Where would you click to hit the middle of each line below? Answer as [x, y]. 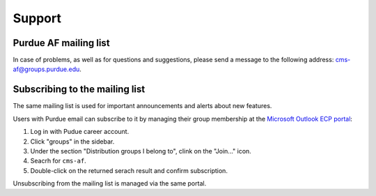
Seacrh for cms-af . [58, 161]
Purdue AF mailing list [62, 43]
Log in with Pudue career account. [80, 132]
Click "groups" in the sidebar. [72, 141]
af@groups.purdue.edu [46, 69]
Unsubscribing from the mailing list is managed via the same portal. [110, 183]
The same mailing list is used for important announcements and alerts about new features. [142, 106]
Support [37, 18]
